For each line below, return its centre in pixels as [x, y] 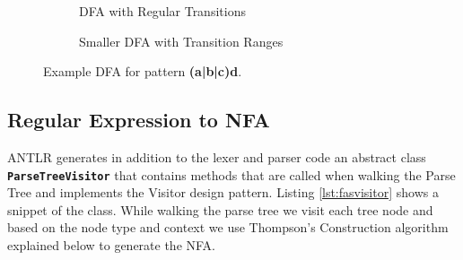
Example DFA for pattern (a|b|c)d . [143, 71]
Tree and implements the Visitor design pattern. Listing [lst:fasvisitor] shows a [223, 192]
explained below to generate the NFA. [112, 245]
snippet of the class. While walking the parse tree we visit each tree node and [220, 209]
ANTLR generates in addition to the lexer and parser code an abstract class [217, 156]
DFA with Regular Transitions [162, 11]
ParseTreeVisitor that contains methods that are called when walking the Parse [231, 174]
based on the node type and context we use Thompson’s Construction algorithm [228, 227]
